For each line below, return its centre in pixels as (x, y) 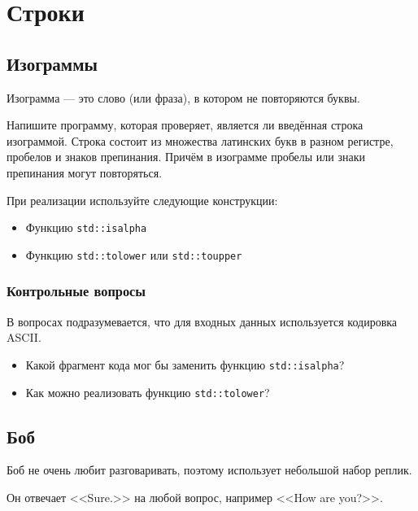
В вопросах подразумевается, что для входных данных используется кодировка (202, 321)
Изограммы (52, 63)
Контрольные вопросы (76, 291)
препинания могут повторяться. (85, 172)
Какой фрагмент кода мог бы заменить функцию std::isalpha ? (185, 364)
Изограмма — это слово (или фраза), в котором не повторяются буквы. (183, 97)
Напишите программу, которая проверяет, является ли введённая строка (185, 125)
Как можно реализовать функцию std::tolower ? (148, 392)
